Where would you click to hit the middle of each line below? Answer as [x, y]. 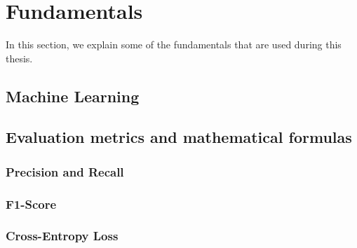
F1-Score [31, 204]
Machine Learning [73, 96]
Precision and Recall [65, 171]
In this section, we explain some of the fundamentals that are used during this [174, 44]
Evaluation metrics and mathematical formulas [179, 137]
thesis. [19, 58]
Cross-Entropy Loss [62, 236]
